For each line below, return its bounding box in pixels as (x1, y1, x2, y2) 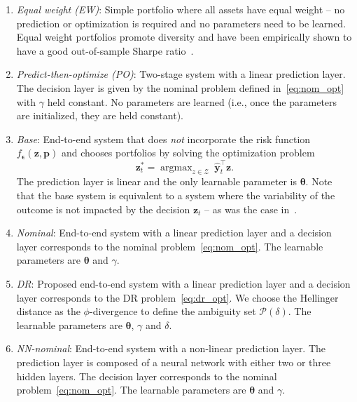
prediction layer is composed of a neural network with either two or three (16, 354, 331, 369)
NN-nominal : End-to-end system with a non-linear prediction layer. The (16, 341, 326, 356)
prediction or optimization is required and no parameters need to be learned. (16, 15, 346, 30)
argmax (160, 162, 192, 173)
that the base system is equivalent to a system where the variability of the (16, 188, 335, 203)
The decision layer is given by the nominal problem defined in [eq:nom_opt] (16, 80, 344, 95)
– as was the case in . (204, 201, 297, 216)
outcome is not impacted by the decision (16, 201, 190, 216)
